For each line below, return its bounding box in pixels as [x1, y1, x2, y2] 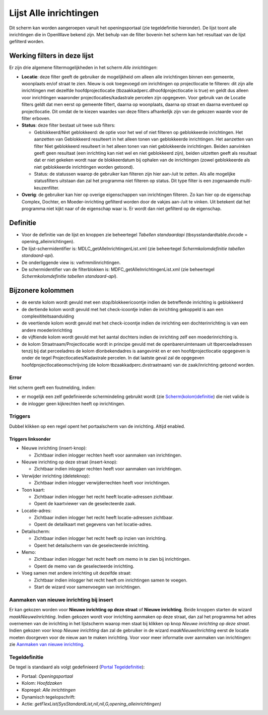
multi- [240, 178, 253, 184]
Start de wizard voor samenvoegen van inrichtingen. [34, 584, 141, 590]
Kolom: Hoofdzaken [21, 680, 62, 686]
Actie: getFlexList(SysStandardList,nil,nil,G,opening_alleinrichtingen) [21, 701, 161, 707]
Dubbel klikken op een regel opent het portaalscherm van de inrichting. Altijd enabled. [9, 423, 186, 429]
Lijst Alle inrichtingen [9, 7, 99, 18]
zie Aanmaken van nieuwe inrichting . [9, 642, 84, 648]
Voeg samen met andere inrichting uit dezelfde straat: [21, 570, 132, 576]
